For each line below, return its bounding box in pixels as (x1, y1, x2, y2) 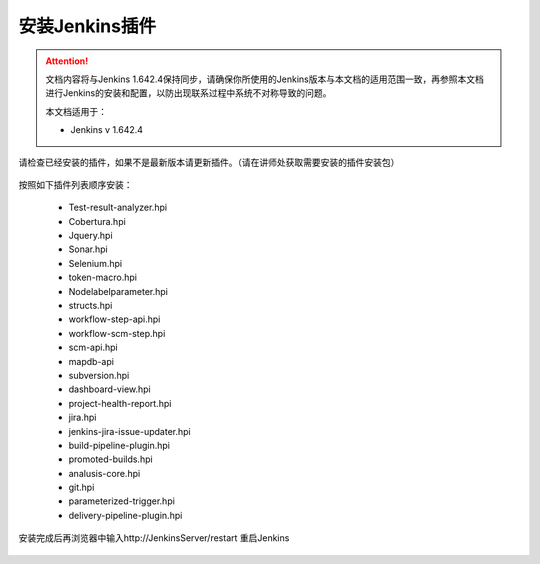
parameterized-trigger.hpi (68, 495, 175, 507)
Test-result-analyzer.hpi (68, 201, 168, 214)
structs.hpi (68, 300, 113, 312)
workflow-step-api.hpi (68, 313, 161, 325)
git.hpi (68, 481, 95, 494)
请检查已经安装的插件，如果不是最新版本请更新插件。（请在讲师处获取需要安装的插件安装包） (18, 156, 400, 168)
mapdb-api (68, 355, 115, 367)
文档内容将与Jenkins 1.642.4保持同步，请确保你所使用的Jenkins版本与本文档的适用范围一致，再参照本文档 (45, 73, 484, 85)
